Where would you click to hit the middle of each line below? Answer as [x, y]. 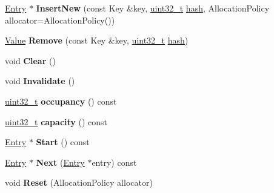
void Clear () [30, 60]
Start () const [63, 142]
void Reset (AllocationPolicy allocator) [79, 182]
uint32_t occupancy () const [61, 101]
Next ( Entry [60, 162]
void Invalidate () [40, 81]
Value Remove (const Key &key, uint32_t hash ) [97, 40]
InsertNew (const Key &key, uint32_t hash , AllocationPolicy [153, 8]
